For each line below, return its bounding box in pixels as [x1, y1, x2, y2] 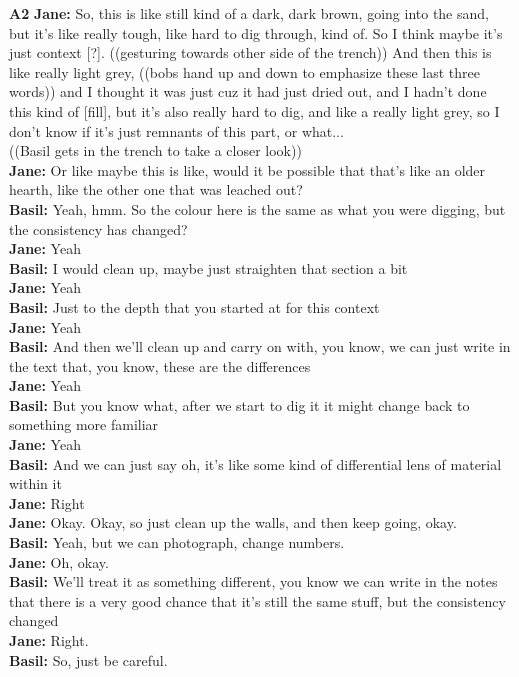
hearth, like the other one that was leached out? [9, 179, 303, 200]
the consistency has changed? [9, 218, 188, 239]
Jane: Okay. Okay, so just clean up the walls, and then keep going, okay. [9, 512, 457, 533]
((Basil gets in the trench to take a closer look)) [9, 140, 302, 161]
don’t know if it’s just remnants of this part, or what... [9, 120, 344, 141]
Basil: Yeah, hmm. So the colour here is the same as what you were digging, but [9, 198, 506, 219]
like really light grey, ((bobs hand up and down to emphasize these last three [9, 61, 480, 82]
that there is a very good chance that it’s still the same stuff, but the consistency [9, 590, 506, 611]
